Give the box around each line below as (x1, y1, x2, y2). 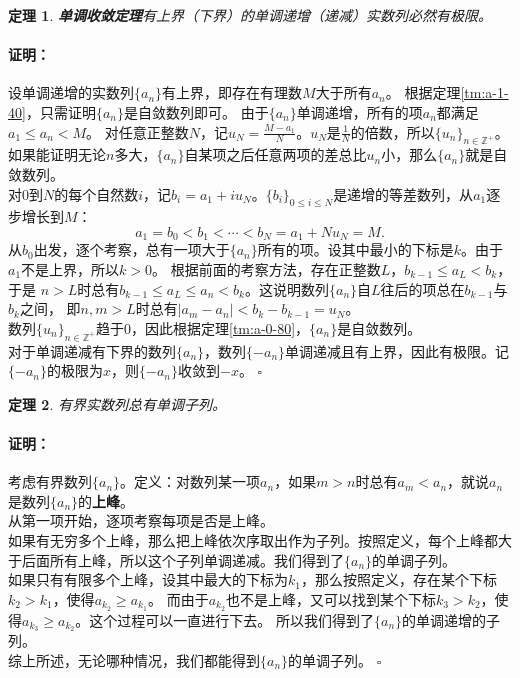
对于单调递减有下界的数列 (8, 340, 176, 361)
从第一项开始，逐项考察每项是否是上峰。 (8, 510, 274, 531)
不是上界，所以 (21, 259, 120, 279)
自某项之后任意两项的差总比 (184, 144, 367, 165)
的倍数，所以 (350, 121, 435, 142)
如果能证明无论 (8, 144, 106, 165)
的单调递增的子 (402, 609, 501, 630)
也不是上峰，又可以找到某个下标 (225, 588, 436, 609)
